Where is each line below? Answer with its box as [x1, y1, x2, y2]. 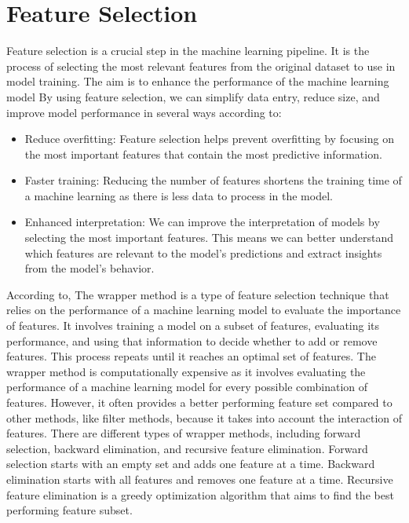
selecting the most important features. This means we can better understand [24, 229, 393, 246]
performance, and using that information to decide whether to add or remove [6, 332, 378, 349]
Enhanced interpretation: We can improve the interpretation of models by [24, 214, 380, 230]
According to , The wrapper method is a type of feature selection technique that [6, 286, 389, 302]
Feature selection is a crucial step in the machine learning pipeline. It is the [6, 42, 370, 59]
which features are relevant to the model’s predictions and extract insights [24, 244, 382, 261]
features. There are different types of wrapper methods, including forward [6, 425, 361, 441]
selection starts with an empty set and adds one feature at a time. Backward [6, 455, 375, 472]
